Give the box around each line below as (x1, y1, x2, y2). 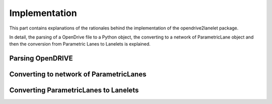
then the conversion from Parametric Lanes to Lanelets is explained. (9, 41, 151, 47)
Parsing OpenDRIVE (9, 54, 73, 62)
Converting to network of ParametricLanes (9, 70, 147, 78)
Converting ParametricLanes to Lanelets (9, 86, 139, 94)
